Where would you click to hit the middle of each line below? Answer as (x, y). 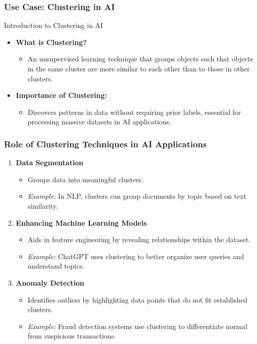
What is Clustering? (51, 42)
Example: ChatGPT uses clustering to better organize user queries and (136, 256)
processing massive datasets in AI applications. (99, 122)
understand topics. (56, 266)
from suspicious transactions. (72, 336)
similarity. (43, 205)
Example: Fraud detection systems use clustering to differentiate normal (137, 326)
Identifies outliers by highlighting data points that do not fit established (137, 299)
